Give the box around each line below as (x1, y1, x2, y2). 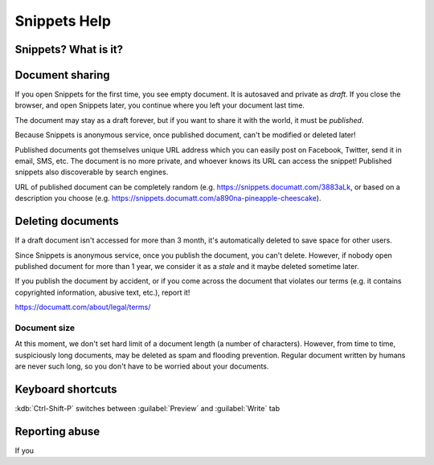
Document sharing (14, 68, 110, 82)
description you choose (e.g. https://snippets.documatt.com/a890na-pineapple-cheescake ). (14, 194, 321, 203)
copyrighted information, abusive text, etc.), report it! (14, 288, 190, 297)
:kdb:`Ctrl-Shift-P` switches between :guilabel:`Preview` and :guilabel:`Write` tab (14, 403, 280, 413)
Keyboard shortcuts (14, 382, 117, 396)
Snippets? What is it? (14, 43, 124, 56)
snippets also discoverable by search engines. (14, 167, 169, 177)
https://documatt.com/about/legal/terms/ (14, 302, 151, 312)
